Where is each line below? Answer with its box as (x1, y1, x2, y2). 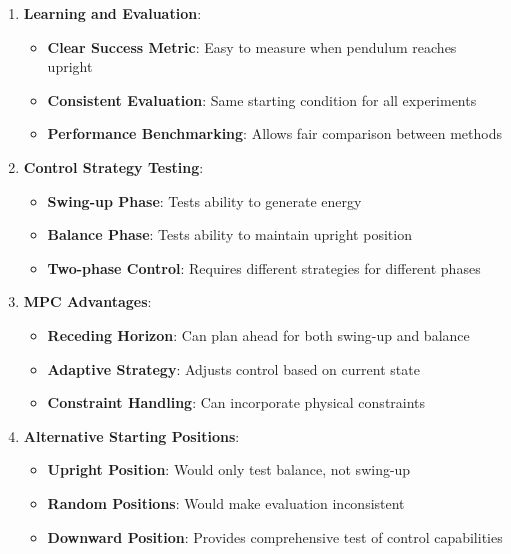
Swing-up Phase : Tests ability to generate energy (47, 190, 362, 211)
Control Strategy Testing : (23, 156, 204, 177)
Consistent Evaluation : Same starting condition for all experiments (47, 89, 477, 110)
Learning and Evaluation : (23, 3, 202, 23)
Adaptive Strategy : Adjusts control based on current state (47, 358, 420, 379)
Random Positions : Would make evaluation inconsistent (47, 492, 405, 513)
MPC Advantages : (23, 291, 152, 312)
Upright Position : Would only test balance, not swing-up (47, 459, 411, 480)
